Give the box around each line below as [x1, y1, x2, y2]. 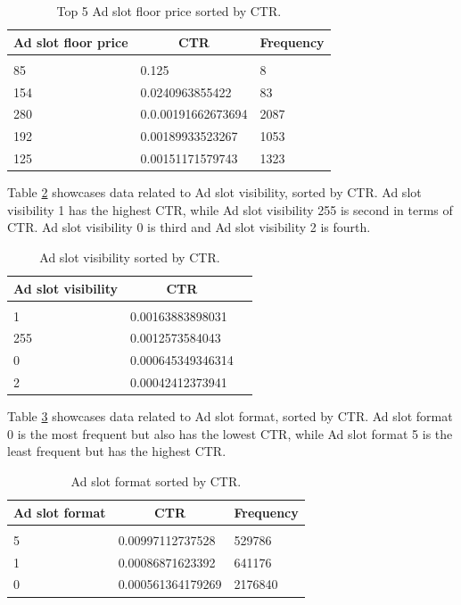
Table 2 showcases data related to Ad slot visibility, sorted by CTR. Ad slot [7, 183, 422, 202]
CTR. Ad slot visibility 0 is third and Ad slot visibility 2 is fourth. [7, 218, 371, 236]
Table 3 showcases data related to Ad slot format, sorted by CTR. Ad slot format [7, 407, 453, 426]
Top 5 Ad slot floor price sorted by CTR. [56, 2, 282, 20]
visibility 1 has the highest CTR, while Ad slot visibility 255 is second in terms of [7, 200, 453, 219]
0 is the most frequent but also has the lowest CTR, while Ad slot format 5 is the [7, 424, 453, 443]
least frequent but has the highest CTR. [7, 442, 226, 460]
